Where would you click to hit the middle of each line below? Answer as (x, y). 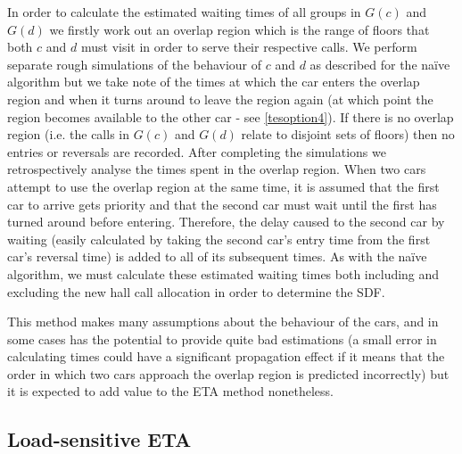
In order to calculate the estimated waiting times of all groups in (184, 12)
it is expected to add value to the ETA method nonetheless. (170, 391)
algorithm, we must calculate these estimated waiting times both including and (223, 273)
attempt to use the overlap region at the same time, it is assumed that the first (223, 186)
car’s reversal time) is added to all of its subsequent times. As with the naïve (217, 256)
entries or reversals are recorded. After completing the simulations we (197, 151)
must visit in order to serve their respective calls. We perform (249, 47)
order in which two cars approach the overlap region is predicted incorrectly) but (228, 373)
